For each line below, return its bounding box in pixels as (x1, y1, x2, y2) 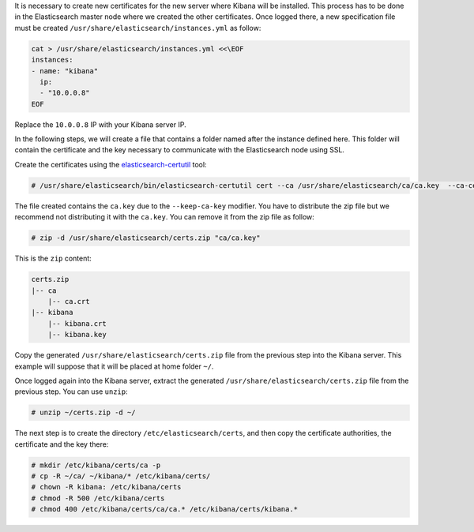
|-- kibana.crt (47, 319, 107, 328)
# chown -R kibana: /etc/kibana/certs (31, 482, 182, 492)
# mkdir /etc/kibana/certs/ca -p (31, 460, 161, 470)
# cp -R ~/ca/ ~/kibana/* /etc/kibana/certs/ (31, 472, 211, 481)
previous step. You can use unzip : (14, 387, 128, 396)
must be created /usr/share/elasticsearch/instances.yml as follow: (14, 23, 261, 32)
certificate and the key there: (14, 439, 109, 449)
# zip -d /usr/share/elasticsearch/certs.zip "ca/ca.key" (31, 234, 261, 242)
